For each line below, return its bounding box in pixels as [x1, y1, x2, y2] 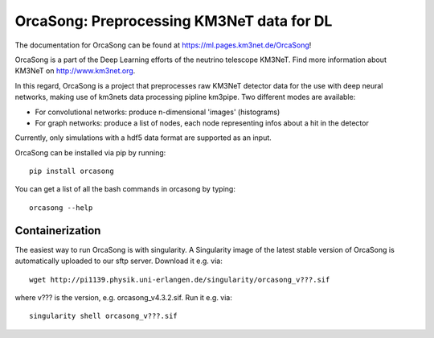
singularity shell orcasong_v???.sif [29, 311, 178, 321]
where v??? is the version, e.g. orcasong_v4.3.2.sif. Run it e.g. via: [14, 292, 233, 302]
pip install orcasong [29, 167, 114, 176]
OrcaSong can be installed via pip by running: [14, 147, 166, 157]
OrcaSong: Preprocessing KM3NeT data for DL [14, 12, 333, 30]
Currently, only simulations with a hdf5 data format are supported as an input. [14, 133, 272, 142]
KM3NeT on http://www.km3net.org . [14, 66, 136, 76]
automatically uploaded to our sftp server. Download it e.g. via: [14, 256, 223, 266]
